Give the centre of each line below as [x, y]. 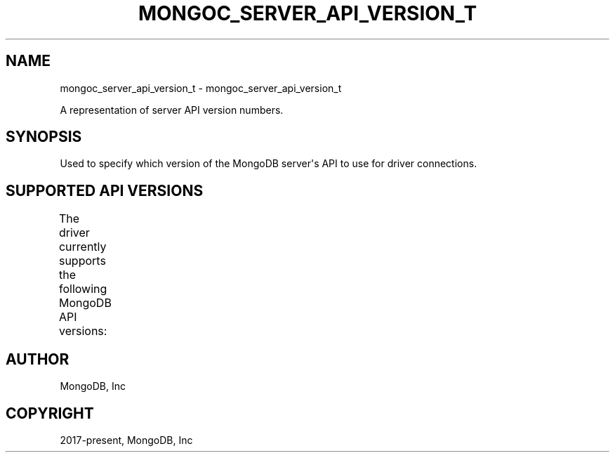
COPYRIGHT [50, 413]
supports [82, 261]
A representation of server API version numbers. [172, 110]
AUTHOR [38, 359]
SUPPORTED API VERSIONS [105, 190]
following [83, 289]
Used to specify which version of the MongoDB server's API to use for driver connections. [269, 164]
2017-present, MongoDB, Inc [126, 440]
